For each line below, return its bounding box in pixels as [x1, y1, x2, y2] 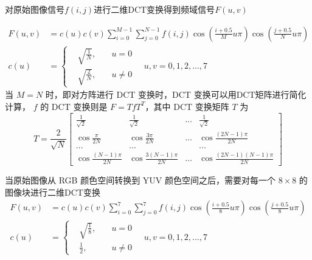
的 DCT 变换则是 [40, 100, 108, 112]
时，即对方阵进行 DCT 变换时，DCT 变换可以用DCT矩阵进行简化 [45, 88, 307, 101]
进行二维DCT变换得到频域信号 [94, 3, 215, 15]
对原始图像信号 [5, 3, 64, 15]
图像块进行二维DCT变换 [5, 185, 100, 198]
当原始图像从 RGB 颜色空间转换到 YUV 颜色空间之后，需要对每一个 [5, 174, 276, 186]
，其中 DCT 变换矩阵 [145, 100, 229, 112]
